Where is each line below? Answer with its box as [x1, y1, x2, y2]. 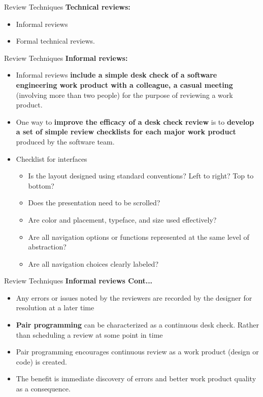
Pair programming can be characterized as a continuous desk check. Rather [16, 319, 259, 330]
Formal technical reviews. [16, 35, 95, 46]
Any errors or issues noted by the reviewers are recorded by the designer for [16, 292, 252, 303]
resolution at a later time [16, 302, 94, 313]
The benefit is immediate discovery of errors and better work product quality [16, 373, 256, 384]
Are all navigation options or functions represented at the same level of [28, 231, 249, 242]
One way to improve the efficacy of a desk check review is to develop [16, 116, 254, 127]
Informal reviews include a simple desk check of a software [16, 69, 217, 80]
